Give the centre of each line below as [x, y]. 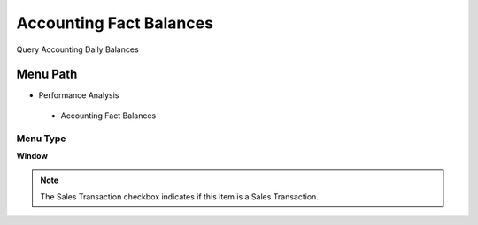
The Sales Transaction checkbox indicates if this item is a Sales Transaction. [179, 196]
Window [32, 155]
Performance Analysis [79, 95]
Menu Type [41, 139]
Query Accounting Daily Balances [77, 49]
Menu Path [47, 75]
